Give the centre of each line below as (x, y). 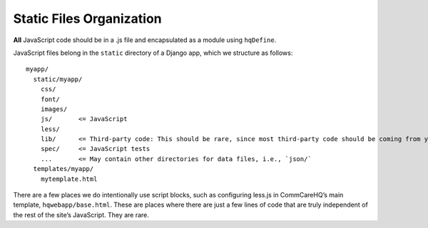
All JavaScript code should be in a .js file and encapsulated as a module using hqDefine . (145, 40)
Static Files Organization (87, 19)
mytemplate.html (69, 179)
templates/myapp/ (63, 169)
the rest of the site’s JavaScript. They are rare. (81, 214)
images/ (54, 109)
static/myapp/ (58, 79)
